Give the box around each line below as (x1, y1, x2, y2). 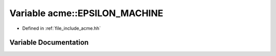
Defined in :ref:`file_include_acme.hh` (22, 25, 101, 31)
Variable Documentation (9, 38, 89, 47)
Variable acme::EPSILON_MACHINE (9, 8, 164, 19)
